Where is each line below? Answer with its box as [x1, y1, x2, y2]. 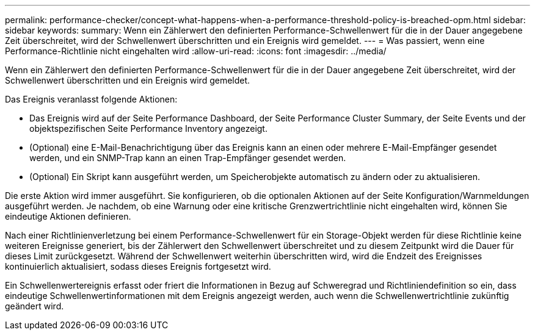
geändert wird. [5, 301, 64, 311]
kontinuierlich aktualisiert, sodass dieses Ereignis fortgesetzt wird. [5, 261, 271, 272]
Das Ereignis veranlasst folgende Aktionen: [5, 94, 178, 104]
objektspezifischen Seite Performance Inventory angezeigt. [29, 123, 267, 134]
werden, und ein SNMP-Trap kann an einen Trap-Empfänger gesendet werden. [29, 153, 346, 163]
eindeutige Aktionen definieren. [5, 211, 131, 222]
